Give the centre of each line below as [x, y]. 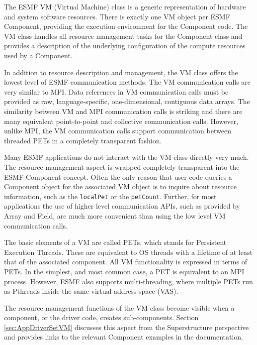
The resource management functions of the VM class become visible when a [119, 307]
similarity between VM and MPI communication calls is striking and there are [123, 111]
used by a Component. [38, 55]
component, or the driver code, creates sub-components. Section [101, 317]
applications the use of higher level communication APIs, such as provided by [122, 206]
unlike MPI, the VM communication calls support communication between [118, 131]
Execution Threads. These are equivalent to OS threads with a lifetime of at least [128, 252]
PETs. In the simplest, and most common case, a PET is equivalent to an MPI [124, 271]
